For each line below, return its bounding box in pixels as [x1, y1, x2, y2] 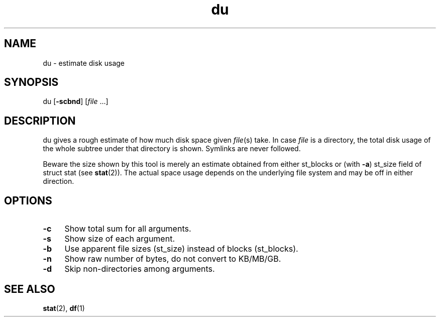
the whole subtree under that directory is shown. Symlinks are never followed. [43, 144, 301, 153]
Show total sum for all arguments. [64, 224, 191, 234]
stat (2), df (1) [43, 303, 85, 312]
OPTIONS [4, 194, 52, 207]
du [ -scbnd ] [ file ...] [43, 97, 108, 106]
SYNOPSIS [4, 76, 59, 89]
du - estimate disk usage [43, 58, 125, 67]
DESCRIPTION [4, 114, 76, 127]
